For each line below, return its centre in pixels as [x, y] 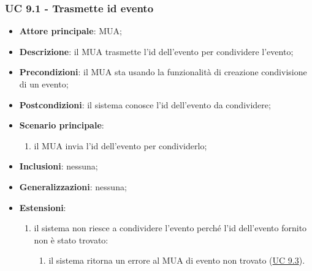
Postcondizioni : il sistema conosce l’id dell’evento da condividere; [145, 104]
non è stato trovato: [71, 239]
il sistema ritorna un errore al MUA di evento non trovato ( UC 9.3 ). [177, 260]
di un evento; [44, 84]
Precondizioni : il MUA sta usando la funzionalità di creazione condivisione [163, 72]
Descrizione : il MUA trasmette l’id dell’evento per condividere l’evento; [156, 51]
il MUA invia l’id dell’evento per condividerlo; [120, 145]
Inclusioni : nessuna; [59, 166]
